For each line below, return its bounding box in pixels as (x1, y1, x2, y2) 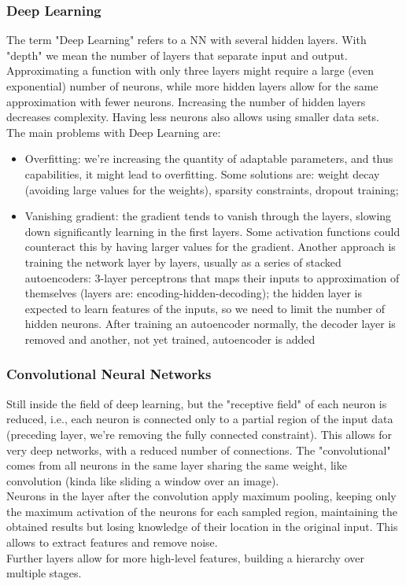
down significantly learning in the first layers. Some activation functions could (24, 223, 400, 239)
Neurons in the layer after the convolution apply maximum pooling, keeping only (6, 488, 397, 504)
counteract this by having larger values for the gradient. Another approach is (24, 238, 396, 255)
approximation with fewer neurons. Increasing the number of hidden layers (6, 93, 366, 109)
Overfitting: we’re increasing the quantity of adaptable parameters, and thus (24, 150, 393, 167)
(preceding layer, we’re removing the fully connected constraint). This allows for (6, 426, 393, 442)
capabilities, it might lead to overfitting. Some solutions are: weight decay (24, 165, 380, 182)
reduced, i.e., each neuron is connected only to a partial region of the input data (6, 411, 393, 427)
